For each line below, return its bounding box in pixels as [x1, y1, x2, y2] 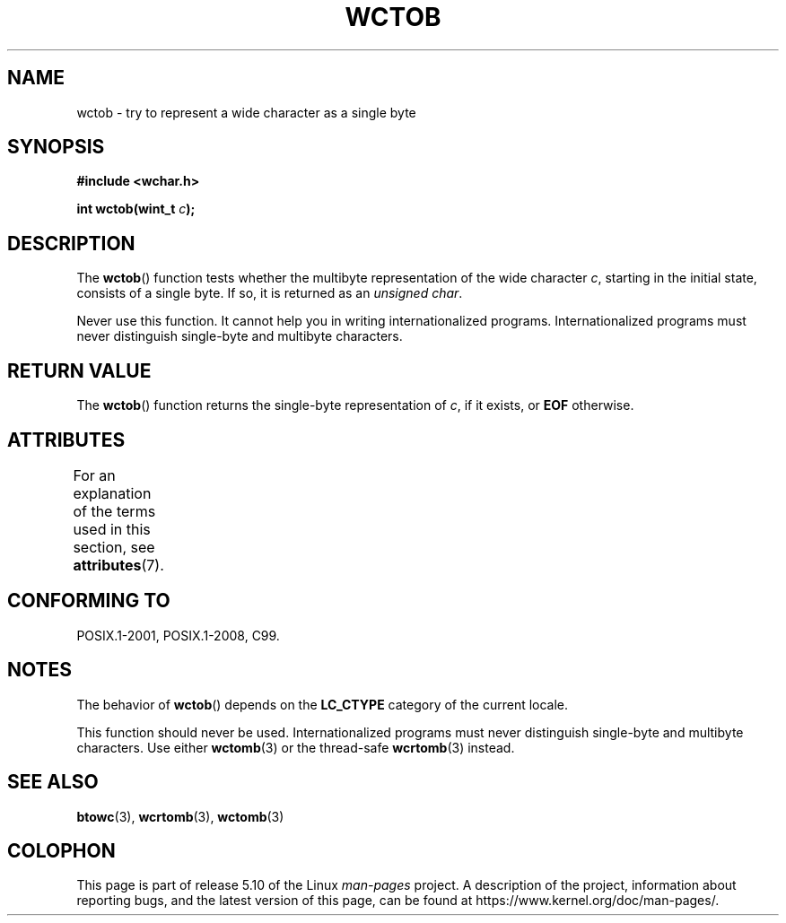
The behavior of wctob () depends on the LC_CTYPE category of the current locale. [76, 696, 569, 712]
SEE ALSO [7, 771, 99, 794]
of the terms [73, 501, 156, 520]
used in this [73, 519, 151, 538]
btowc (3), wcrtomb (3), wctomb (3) [76, 808, 284, 824]
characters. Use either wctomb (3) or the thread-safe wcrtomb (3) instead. [76, 739, 515, 755]
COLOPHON [7, 839, 116, 862]
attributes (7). [73, 555, 164, 574]
